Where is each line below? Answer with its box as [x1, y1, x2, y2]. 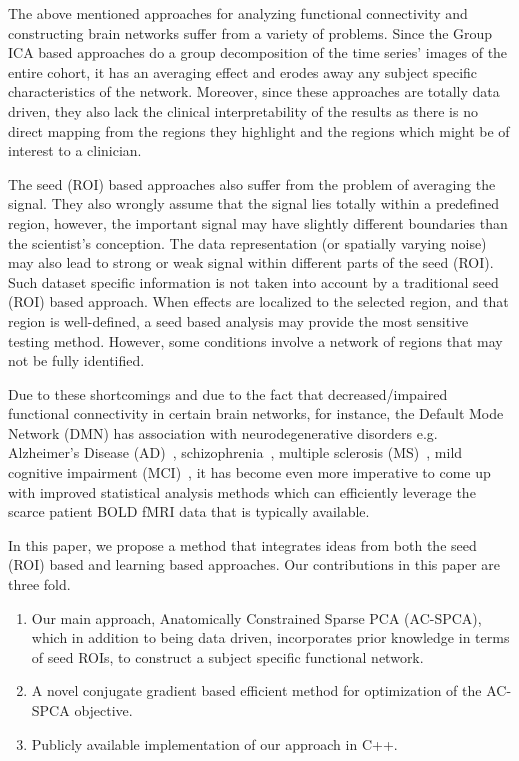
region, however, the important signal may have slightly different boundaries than [8, 212, 508, 233]
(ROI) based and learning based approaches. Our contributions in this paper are [8, 554, 501, 575]
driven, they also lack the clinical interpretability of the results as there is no [8, 100, 478, 121]
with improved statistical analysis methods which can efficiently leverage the [8, 481, 476, 502]
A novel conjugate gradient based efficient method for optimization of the [31, 680, 482, 701]
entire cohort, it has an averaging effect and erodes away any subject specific [8, 61, 478, 82]
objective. [74, 700, 133, 720]
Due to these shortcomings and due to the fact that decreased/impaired [8, 383, 448, 404]
